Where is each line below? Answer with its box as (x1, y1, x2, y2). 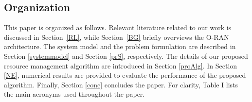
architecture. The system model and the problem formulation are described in (4, 41, 236, 51)
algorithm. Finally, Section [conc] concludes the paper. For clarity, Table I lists (4, 79, 238, 89)
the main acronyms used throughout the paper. (4, 89, 145, 99)
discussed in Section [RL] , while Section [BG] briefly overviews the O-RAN (4, 32, 229, 42)
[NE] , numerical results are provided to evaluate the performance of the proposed (4, 70, 246, 80)
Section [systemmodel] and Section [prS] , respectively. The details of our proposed (4, 51, 248, 61)
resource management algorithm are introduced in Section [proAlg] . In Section (4, 60, 237, 70)
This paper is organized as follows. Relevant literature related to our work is (4, 22, 232, 33)
